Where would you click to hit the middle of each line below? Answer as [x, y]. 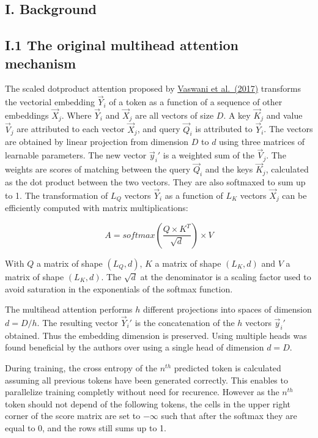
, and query [159, 129]
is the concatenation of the [185, 322]
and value [284, 115]
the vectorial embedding [50, 102]
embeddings [27, 115]
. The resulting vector [77, 322]
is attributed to [224, 129]
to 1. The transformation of [57, 195]
